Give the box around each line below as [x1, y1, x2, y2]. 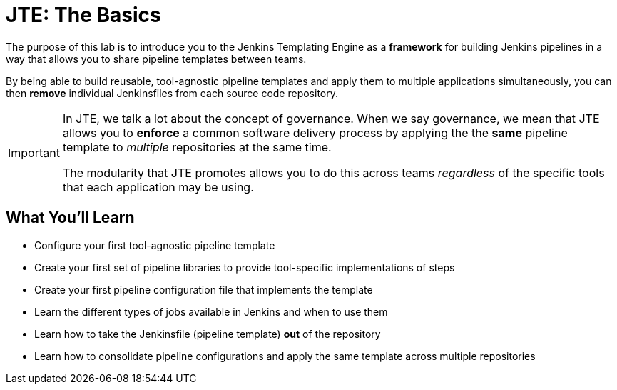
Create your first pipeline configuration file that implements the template [34, 283, 373, 296]
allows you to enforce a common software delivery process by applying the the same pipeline [62, 125, 568, 140]
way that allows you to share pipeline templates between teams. [6, 52, 307, 65]
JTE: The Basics [6, 3, 161, 27]
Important [8, 145, 60, 160]
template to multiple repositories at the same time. [62, 139, 332, 154]
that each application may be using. [62, 179, 254, 194]
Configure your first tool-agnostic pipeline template [34, 239, 275, 251]
